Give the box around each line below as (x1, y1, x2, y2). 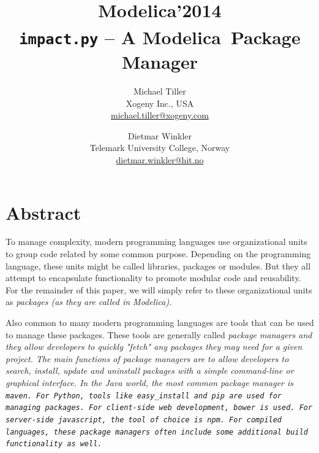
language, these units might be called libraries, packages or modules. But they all (6, 259, 311, 272)
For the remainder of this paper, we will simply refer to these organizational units (6, 283, 312, 296)
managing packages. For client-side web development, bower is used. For (6, 403, 313, 412)
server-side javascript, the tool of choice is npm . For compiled (6, 415, 282, 424)
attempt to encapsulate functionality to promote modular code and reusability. (6, 271, 301, 284)
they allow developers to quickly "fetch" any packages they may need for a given (6, 340, 302, 353)
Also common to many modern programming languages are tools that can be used (6, 316, 314, 329)
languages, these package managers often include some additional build (6, 427, 308, 436)
